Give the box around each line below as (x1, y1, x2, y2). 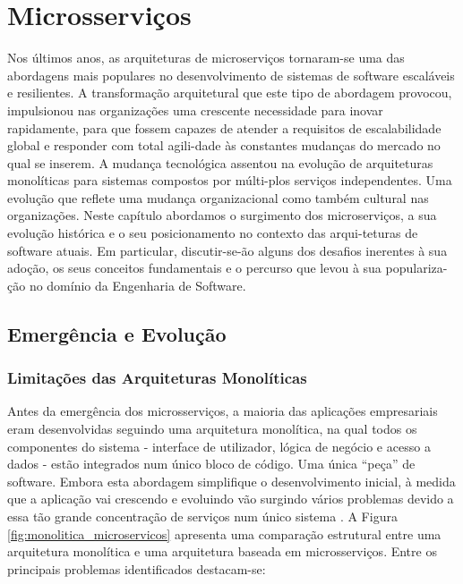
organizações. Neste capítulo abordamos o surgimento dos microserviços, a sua (7, 206, 437, 224)
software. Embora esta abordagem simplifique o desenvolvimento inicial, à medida (7, 471, 456, 490)
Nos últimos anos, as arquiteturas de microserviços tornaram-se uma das (7, 48, 405, 67)
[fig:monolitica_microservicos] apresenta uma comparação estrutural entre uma (7, 524, 442, 543)
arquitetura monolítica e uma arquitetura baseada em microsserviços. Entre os (7, 542, 437, 561)
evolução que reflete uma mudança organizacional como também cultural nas (7, 188, 429, 207)
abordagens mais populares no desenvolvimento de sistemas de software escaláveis (7, 65, 455, 84)
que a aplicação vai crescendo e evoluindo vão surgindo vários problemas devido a (7, 489, 454, 508)
